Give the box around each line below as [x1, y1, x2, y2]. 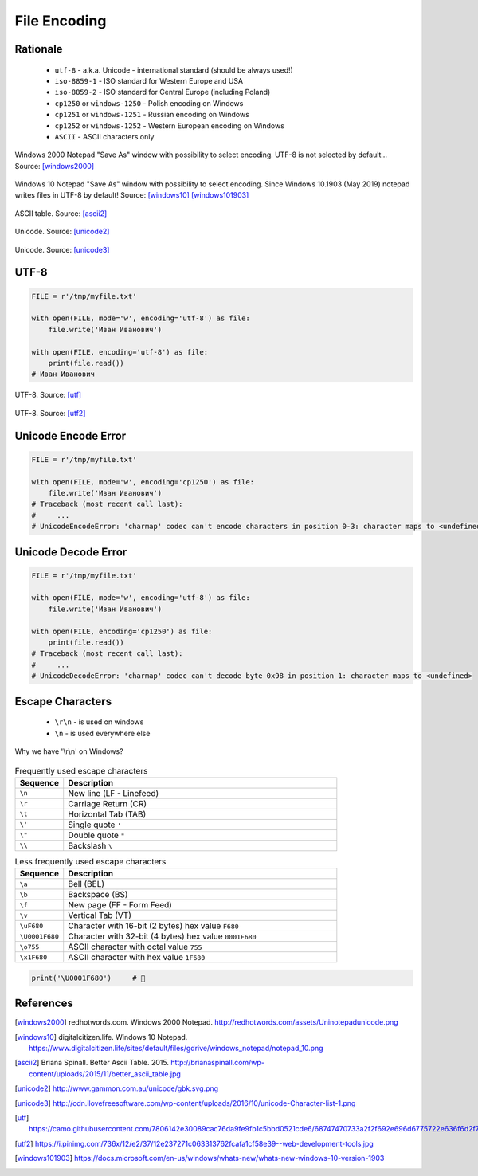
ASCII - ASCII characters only [54, 131, 155, 141]
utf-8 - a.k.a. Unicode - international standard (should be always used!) [54, 65, 294, 75]
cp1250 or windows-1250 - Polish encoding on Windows [54, 98, 244, 108]
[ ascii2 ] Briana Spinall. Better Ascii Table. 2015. [14, 1058, 169, 1068]
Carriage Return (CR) [68, 798, 147, 809]
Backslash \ [68, 840, 113, 851]
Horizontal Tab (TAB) [68, 809, 147, 820]
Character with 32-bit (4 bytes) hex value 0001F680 [68, 931, 257, 942]
